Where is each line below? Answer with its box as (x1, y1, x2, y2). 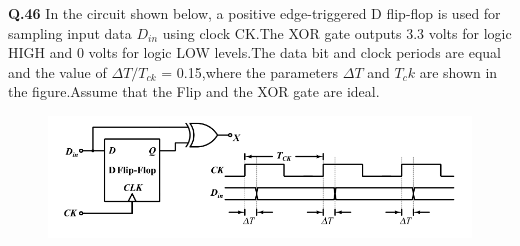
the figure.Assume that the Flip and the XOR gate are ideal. (8, 81, 380, 102)
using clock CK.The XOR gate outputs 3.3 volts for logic (162, 22, 512, 43)
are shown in (419, 61, 498, 82)
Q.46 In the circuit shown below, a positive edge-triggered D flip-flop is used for (8, 3, 501, 23)
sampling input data (8, 22, 132, 43)
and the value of (8, 61, 107, 82)
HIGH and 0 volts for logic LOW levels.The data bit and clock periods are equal (8, 42, 501, 63)
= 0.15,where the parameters (161, 61, 339, 82)
